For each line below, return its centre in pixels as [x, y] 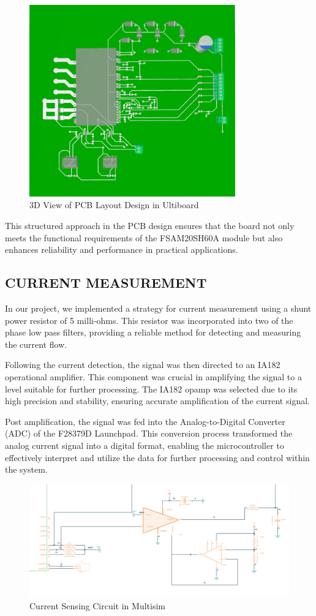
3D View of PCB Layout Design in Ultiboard [114, 205]
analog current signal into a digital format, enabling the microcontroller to [145, 445]
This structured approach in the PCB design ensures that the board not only [150, 225]
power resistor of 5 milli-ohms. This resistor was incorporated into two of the [149, 320]
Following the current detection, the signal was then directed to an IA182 [143, 365]
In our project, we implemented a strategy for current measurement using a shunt [158, 308]
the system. [26, 469]
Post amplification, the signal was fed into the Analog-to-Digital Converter [145, 421]
